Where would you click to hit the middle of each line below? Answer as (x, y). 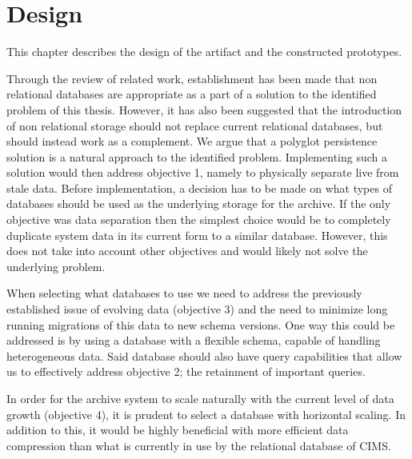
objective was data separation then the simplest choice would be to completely (199, 220)
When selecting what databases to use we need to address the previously (184, 293)
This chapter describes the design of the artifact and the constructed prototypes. (204, 52)
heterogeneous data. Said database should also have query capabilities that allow (204, 355)
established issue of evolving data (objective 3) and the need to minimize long (197, 309)
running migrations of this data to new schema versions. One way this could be (201, 324)
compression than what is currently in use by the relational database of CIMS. (199, 445)
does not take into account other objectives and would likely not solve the (187, 251)
